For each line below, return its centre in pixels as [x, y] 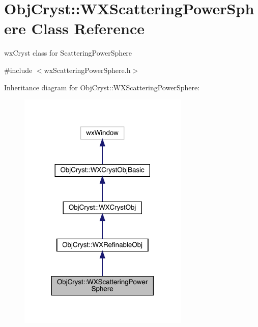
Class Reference [88, 28]
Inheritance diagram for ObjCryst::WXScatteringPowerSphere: [102, 87]
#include [18, 70]
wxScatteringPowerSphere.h [87, 70]
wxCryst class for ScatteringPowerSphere [68, 53]
